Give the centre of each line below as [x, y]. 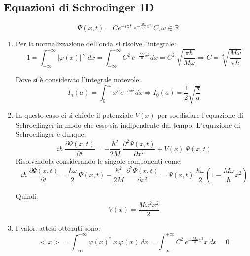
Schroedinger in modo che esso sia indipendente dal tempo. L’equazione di [128, 124]
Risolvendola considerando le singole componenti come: [99, 160]
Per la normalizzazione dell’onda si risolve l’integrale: [96, 44]
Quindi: [27, 196]
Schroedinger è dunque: [51, 134]
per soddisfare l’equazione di [200, 115]
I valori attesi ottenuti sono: [58, 228]
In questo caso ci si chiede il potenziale [74, 115]
